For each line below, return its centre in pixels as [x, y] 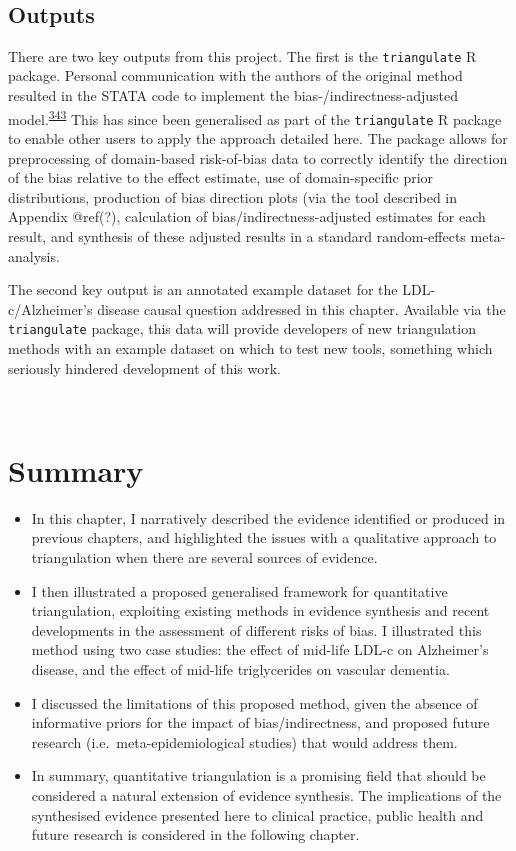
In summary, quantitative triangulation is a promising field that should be [258, 775]
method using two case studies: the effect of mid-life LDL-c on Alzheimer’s [260, 649]
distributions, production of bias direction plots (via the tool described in [233, 196]
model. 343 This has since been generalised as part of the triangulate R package [255, 117]
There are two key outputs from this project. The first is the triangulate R [242, 55]
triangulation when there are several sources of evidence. [204, 557]
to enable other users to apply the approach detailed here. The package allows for [258, 137]
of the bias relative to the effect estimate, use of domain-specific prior [221, 177]
